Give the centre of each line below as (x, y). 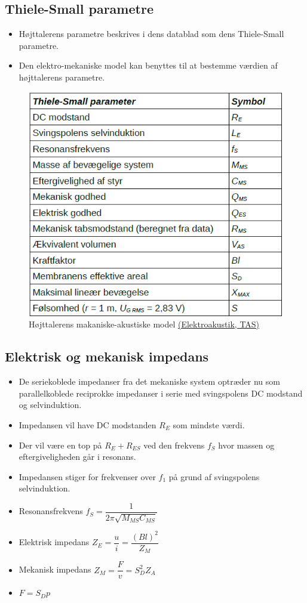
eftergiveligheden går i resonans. (77, 457)
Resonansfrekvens (51, 511)
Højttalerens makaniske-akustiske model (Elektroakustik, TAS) (144, 324)
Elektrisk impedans (54, 542)
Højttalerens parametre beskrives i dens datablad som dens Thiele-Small (151, 34)
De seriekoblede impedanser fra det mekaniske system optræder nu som (149, 381)
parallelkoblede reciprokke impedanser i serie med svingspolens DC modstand (161, 393)
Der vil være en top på (60, 445)
